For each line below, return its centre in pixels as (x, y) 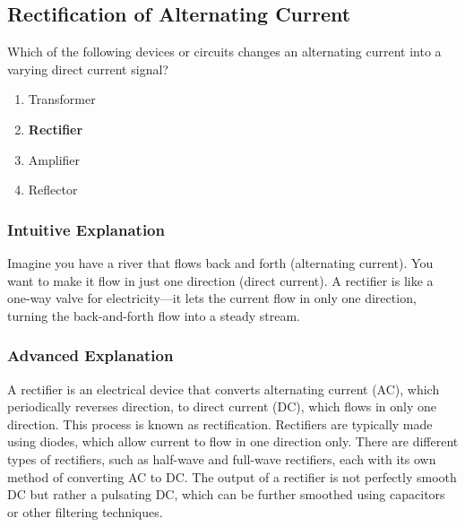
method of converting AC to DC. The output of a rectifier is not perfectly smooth (232, 476)
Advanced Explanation (90, 355)
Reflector (53, 190)
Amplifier (54, 159)
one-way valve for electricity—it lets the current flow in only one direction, (212, 298)
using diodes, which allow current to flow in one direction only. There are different (233, 441)
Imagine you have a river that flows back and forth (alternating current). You (220, 262)
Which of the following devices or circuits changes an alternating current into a (224, 52)
